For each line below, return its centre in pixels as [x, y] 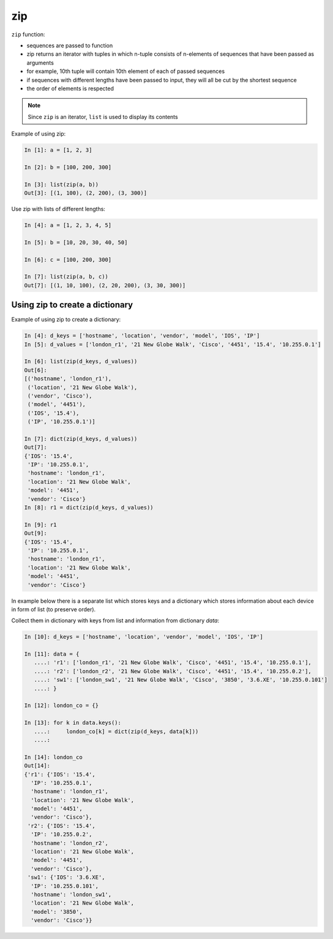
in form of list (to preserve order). [54, 609]
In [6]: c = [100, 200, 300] [68, 260]
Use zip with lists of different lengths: [58, 209]
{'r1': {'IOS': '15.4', [60, 774]
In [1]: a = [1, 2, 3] [58, 150]
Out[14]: [37, 766]
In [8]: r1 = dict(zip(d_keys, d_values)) [89, 507]
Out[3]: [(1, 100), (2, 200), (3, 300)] [85, 193]
